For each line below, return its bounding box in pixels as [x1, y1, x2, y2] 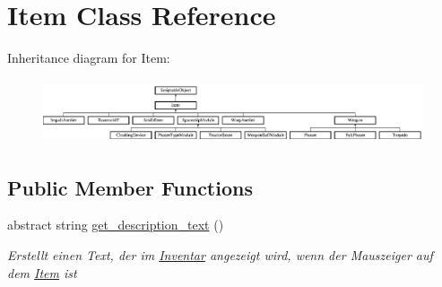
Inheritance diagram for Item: [7, 48, 170, 67]
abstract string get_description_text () [7, 215, 224, 234]
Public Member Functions [7, 173, 253, 201]
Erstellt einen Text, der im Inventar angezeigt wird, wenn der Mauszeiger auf [7, 245, 433, 264]
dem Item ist [7, 263, 77, 282]
